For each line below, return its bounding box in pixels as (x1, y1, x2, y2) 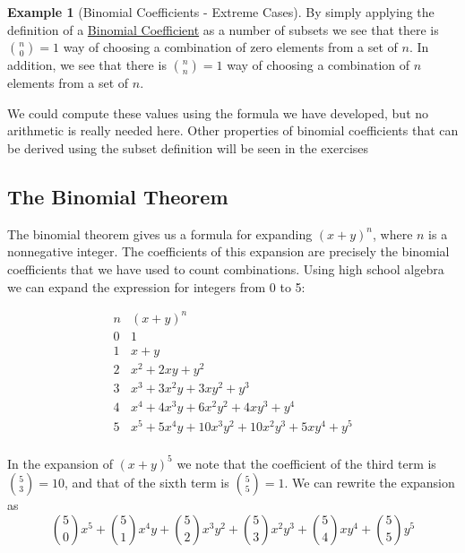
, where (373, 224, 413, 243)
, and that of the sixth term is (65, 473, 229, 492)
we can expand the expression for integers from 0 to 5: (7, 277, 306, 296)
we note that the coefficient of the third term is (177, 454, 436, 472)
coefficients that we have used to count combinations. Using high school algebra (7, 259, 444, 278)
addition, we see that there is (7, 56, 167, 74)
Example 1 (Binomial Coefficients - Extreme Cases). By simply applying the (7, 3, 435, 21)
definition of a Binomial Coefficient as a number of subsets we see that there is (7, 20, 439, 39)
